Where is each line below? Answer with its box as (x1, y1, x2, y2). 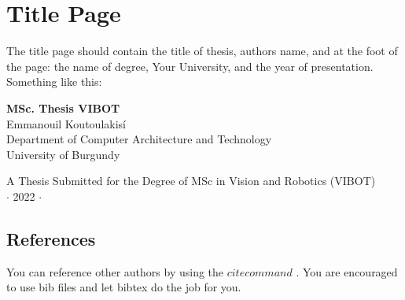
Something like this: (6, 73, 102, 90)
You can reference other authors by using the (6, 263, 224, 280)
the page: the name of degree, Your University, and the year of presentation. (6, 57, 374, 74)
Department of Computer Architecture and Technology (6, 131, 272, 147)
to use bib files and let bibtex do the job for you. (6, 279, 241, 295)
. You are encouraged (296, 263, 398, 280)
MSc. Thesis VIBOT (6, 99, 120, 116)
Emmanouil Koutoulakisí (6, 115, 126, 131)
